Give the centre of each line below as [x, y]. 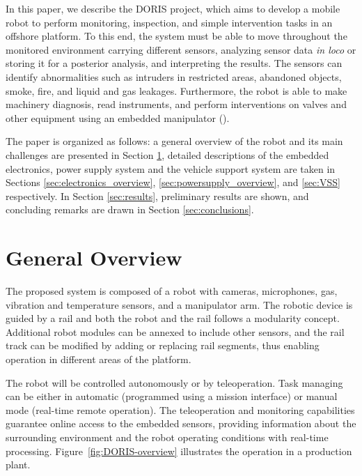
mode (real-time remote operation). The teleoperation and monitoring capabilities [180, 409]
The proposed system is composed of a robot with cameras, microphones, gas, [172, 291]
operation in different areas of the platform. [99, 359]
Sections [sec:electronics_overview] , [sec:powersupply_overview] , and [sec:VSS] [173, 182]
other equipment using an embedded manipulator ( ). [118, 117]
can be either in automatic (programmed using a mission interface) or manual [172, 396]
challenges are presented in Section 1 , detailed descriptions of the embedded [167, 154]
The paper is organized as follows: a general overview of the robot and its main [174, 141]
